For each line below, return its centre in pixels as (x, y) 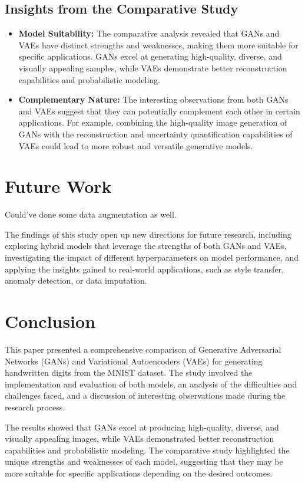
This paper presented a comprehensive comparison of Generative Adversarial (143, 349)
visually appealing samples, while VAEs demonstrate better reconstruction (153, 68)
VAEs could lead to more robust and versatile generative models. (136, 145)
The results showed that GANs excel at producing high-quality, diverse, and (142, 427)
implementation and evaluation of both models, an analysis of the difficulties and (151, 384)
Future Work (58, 186)
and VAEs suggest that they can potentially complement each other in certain (159, 111)
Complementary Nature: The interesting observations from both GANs (153, 99)
